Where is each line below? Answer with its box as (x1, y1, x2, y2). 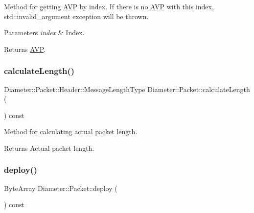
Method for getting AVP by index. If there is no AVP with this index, (4, 1, 214, 11)
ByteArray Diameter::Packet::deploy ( (4, 183, 117, 193)
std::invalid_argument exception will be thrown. (4, 11, 149, 21)
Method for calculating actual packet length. (4, 126, 138, 137)
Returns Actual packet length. (4, 142, 94, 153)
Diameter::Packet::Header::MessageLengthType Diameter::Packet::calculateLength (4, 84, 250, 94)
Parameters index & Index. (4, 27, 85, 38)
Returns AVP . (4, 44, 46, 54)
